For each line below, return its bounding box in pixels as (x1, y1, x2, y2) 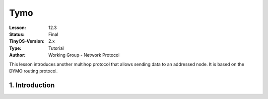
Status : (9, 31, 25, 37)
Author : (9, 52, 26, 58)
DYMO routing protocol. (9, 68, 58, 74)
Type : (9, 45, 22, 51)
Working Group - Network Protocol (48, 52, 120, 58)
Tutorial (48, 45, 64, 51)
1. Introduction (9, 81, 55, 89)
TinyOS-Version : (9, 38, 45, 44)
